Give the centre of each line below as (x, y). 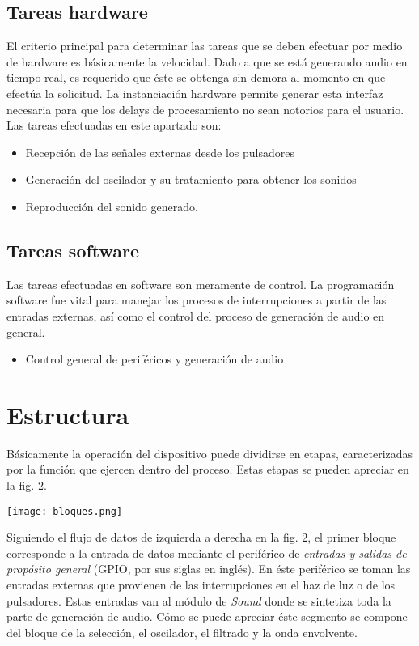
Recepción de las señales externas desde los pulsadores (160, 152)
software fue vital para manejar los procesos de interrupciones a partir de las (197, 300)
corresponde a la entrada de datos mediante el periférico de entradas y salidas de (207, 552)
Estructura (68, 414)
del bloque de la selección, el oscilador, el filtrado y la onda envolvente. (182, 632)
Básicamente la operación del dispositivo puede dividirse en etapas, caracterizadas (210, 453)
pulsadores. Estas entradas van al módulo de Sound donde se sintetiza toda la (199, 600)
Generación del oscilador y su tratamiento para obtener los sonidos (191, 179)
